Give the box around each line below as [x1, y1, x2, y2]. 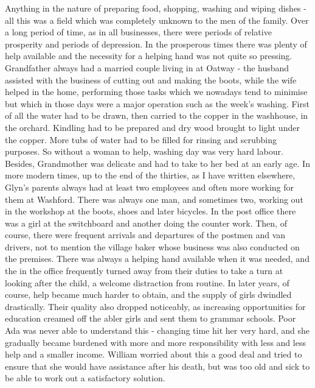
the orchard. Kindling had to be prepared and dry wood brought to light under [5, 121, 300, 133]
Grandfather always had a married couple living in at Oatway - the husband [5, 61, 289, 74]
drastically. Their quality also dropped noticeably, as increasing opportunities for [5, 300, 306, 312]
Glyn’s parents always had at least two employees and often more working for [5, 180, 294, 193]
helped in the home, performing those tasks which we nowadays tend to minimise [5, 85, 308, 98]
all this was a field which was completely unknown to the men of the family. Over [5, 13, 309, 26]
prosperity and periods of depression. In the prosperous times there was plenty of [5, 37, 307, 50]
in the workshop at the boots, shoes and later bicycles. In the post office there [5, 205, 296, 217]
